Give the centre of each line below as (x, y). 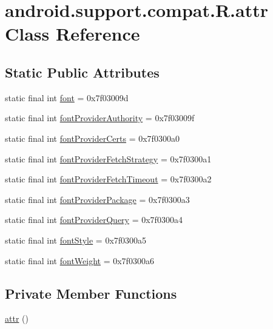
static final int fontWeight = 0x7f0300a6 (79, 260)
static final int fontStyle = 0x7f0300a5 (76, 240)
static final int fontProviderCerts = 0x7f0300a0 (92, 138)
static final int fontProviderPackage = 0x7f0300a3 (97, 199)
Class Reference (72, 34)
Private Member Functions (91, 293)
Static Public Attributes (82, 72)
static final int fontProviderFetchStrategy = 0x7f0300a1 (108, 158)
